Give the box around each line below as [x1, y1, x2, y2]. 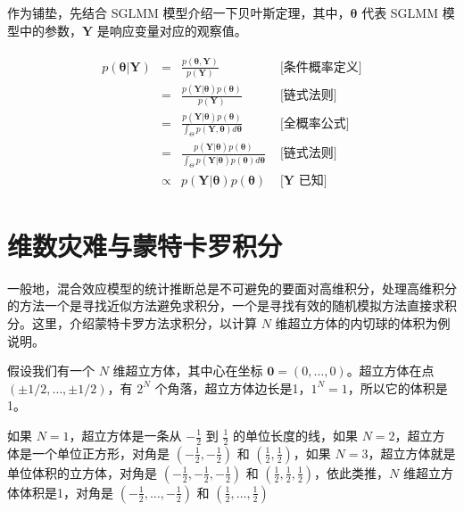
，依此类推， [314, 463, 390, 482]
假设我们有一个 [7, 361, 95, 380]
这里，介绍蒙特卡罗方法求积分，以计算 [31, 314, 257, 333]
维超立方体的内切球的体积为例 [275, 314, 451, 333]
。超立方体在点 [346, 361, 435, 380]
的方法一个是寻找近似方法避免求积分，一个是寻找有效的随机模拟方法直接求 [7, 296, 444, 315]
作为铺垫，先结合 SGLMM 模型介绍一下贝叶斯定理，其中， [7, 4, 351, 21]
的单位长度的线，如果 [232, 426, 358, 444]
